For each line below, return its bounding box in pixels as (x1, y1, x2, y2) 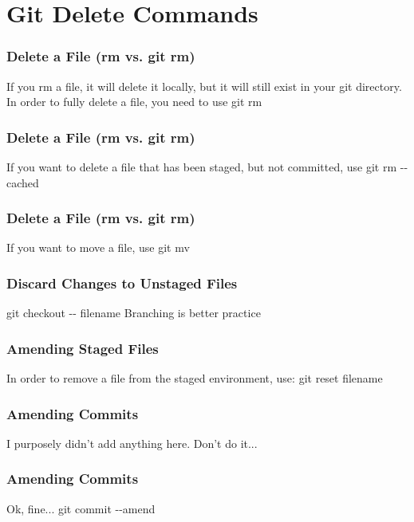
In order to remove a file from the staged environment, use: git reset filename (6, 370, 383, 387)
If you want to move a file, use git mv (6, 239, 190, 256)
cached (6, 174, 39, 190)
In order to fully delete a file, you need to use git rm (6, 93, 262, 110)
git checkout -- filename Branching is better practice (6, 304, 261, 321)
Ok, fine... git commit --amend (6, 500, 156, 516)
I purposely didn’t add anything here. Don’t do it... (6, 434, 258, 451)
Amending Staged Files (6, 338, 159, 358)
